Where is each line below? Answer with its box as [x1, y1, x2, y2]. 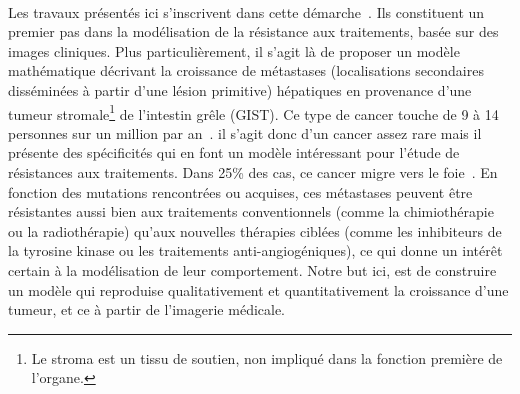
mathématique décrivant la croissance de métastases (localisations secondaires [8, 60, 484, 81]
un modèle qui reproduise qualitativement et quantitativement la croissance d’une [8, 279, 509, 300]
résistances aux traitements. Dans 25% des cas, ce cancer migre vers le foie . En [8, 162, 498, 182]
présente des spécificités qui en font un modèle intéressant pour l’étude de [8, 142, 460, 163]
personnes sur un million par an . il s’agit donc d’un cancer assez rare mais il [8, 122, 482, 143]
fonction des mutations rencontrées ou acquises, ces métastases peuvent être [8, 181, 473, 202]
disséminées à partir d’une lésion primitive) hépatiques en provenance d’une [8, 79, 472, 100]
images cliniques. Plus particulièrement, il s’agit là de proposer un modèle [8, 40, 460, 61]
